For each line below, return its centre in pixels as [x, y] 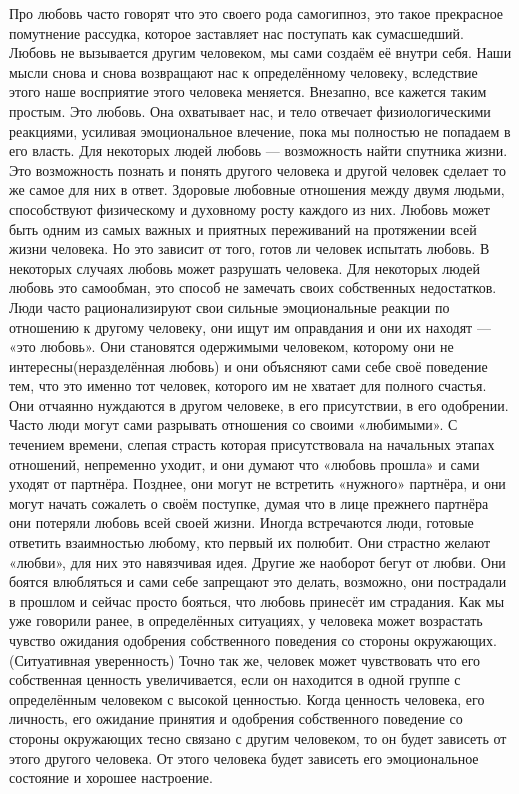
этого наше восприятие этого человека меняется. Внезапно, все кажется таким [248, 91]
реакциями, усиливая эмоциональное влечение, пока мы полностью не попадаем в [260, 130]
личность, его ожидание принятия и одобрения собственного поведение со [236, 718]
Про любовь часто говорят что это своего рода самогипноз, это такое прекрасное [256, 13]
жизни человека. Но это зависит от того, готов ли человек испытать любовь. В [249, 248]
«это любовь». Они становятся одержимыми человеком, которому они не [231, 346]
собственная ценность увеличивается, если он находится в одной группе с [235, 679]
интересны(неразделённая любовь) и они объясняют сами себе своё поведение [248, 365]
